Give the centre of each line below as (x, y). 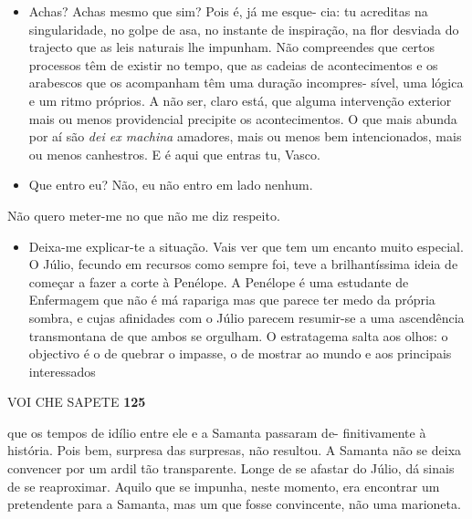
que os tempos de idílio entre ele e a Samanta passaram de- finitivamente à (217, 432)
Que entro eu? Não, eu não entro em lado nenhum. (171, 185)
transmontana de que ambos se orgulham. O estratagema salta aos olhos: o (238, 335)
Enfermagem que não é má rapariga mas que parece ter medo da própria (232, 300)
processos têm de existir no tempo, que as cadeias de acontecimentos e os (233, 64)
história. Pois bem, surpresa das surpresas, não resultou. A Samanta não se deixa (235, 450)
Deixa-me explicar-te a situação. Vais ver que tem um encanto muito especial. (246, 246)
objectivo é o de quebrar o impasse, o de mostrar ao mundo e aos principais (240, 353)
